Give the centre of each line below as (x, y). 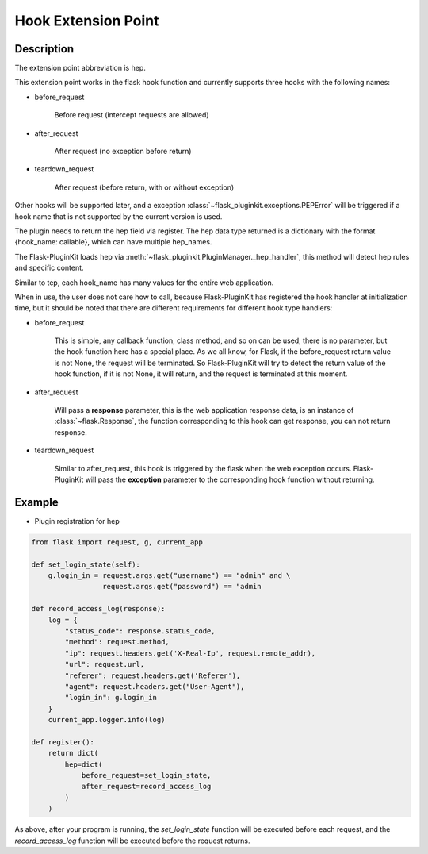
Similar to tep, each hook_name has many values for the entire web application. (144, 283)
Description (44, 49)
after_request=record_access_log (146, 787)
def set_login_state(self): (86, 564)
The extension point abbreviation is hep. (80, 68)
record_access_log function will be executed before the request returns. (132, 841)
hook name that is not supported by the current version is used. (118, 216)
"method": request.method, (117, 642)
